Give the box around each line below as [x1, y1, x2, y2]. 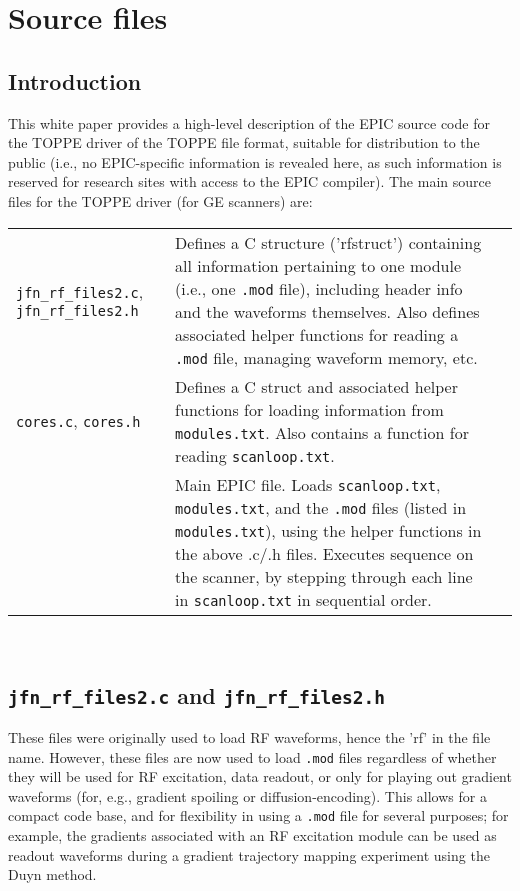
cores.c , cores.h [16, 409, 141, 433]
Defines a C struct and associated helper [175, 374, 458, 398]
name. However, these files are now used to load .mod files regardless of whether [8, 746, 497, 767]
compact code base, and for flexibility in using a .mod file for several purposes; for [8, 805, 509, 826]
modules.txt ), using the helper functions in [175, 518, 482, 542]
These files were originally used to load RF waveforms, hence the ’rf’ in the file [8, 726, 491, 747]
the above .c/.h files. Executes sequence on [175, 541, 474, 565]
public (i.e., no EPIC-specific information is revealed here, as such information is [8, 151, 502, 172]
